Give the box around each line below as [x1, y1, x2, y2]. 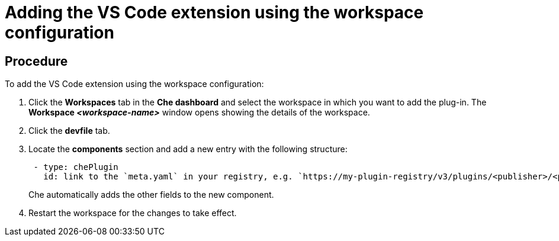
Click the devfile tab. [28, 126, 110, 136]
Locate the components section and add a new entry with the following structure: [28, 144, 348, 155]
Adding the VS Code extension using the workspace [5, 2, 424, 23]
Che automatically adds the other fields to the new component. [28, 189, 274, 200]
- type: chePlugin [33, 162, 118, 172]
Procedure [5, 53, 68, 69]
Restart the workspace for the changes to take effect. [28, 208, 237, 218]
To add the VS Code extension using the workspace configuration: [5, 79, 264, 89]
